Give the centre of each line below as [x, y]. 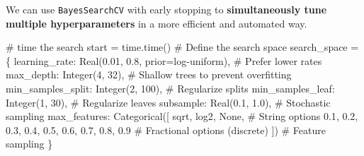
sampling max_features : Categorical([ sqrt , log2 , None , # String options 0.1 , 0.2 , [182, 116]
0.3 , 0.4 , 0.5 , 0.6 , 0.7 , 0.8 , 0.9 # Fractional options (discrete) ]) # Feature [166, 130]
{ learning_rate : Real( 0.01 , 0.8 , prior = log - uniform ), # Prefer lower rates [164, 60]
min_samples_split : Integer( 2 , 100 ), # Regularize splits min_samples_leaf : [170, 89]
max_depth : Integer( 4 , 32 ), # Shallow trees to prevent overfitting [149, 74]
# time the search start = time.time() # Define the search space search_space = [182, 47]
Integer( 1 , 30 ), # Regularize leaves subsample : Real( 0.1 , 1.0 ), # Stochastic [168, 102]
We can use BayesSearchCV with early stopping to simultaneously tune [166, 9]
